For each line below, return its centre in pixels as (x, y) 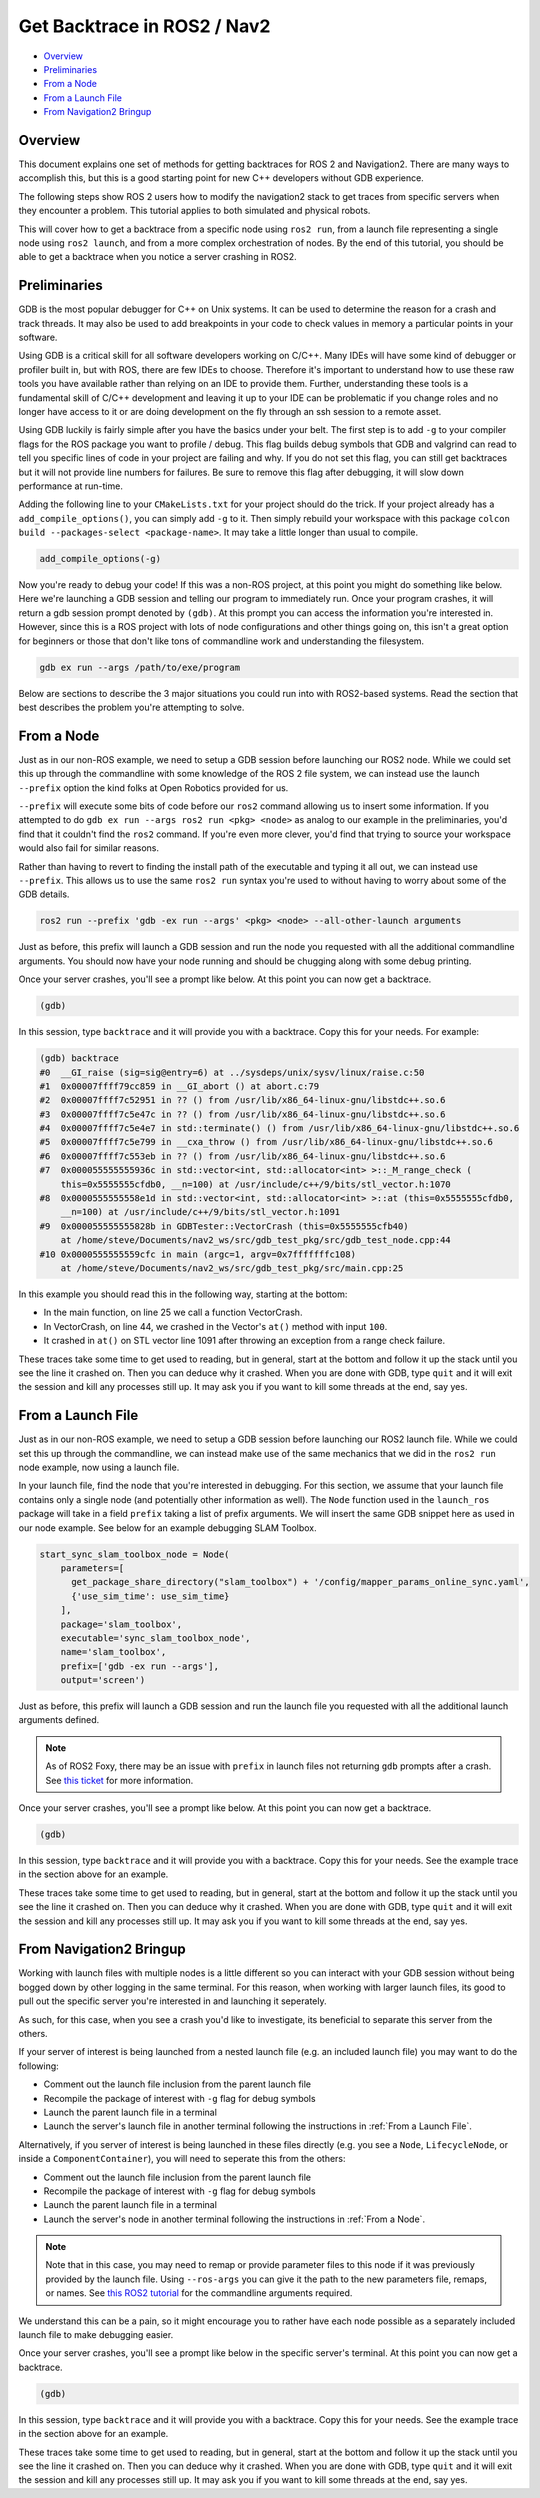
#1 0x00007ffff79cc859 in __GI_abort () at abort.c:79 (179, 1086)
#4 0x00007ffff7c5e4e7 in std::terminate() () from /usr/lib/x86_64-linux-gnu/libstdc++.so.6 (279, 1128)
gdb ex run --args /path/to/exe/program (139, 667)
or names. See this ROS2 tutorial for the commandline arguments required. (199, 2293)
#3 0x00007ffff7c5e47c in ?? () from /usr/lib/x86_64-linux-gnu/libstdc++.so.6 (242, 1114)
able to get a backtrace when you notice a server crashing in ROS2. (157, 257)
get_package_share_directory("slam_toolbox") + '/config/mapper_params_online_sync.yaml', (300, 1582)
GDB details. (44, 894)
